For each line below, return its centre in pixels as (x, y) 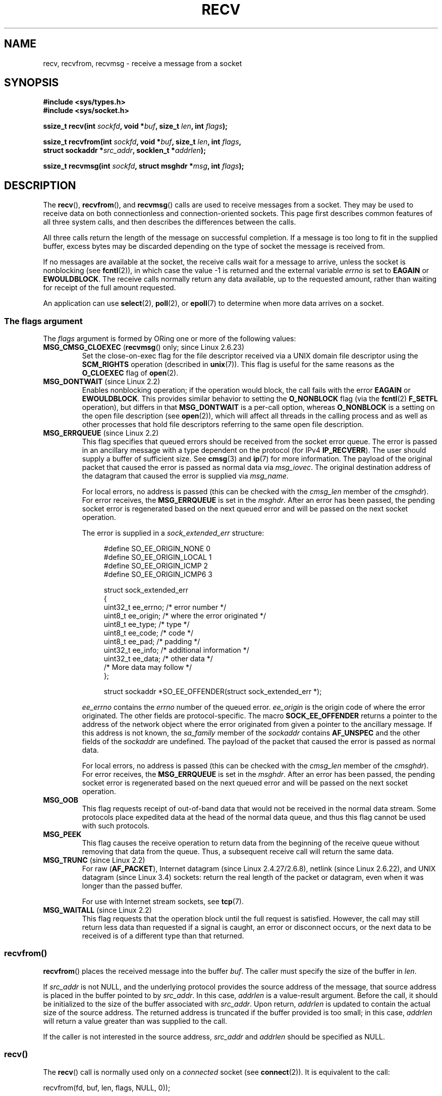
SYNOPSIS (32, 83)
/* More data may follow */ (148, 667)
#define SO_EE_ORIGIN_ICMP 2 (156, 566)
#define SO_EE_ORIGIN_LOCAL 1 (158, 557)
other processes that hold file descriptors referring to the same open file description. (223, 425)
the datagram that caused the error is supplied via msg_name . (185, 476)
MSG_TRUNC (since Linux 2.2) (94, 860)
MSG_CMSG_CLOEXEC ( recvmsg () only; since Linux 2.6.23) (144, 347)
